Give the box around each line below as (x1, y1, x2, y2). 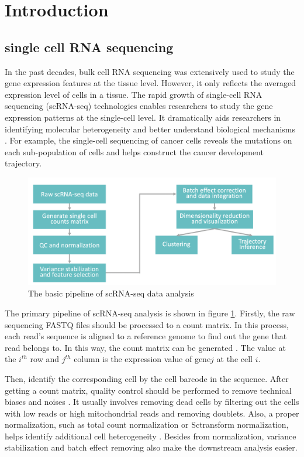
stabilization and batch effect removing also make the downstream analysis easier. (5, 441, 298, 453)
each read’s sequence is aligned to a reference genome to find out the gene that (5, 330, 287, 342)
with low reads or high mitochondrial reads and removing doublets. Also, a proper (5, 407, 299, 419)
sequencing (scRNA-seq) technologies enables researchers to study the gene (5, 100, 273, 112)
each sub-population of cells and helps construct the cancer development (5, 145, 264, 158)
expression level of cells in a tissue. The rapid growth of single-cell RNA (5, 88, 262, 100)
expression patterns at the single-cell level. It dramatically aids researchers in (5, 111, 281, 123)
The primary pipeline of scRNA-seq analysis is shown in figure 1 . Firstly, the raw (5, 306, 295, 319)
